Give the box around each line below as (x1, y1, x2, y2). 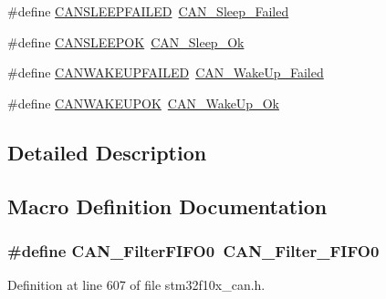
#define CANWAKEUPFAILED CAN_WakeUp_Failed (7, 63, 324, 82)
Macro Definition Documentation (7, 191, 328, 220)
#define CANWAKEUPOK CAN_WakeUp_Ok (7, 93, 279, 112)
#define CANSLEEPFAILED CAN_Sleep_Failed (7, 2, 289, 20)
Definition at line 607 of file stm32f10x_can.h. (7, 275, 266, 294)
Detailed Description (7, 138, 207, 166)
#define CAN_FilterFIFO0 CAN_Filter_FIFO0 (7, 239, 380, 262)
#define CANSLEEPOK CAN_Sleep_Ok (7, 32, 245, 51)
